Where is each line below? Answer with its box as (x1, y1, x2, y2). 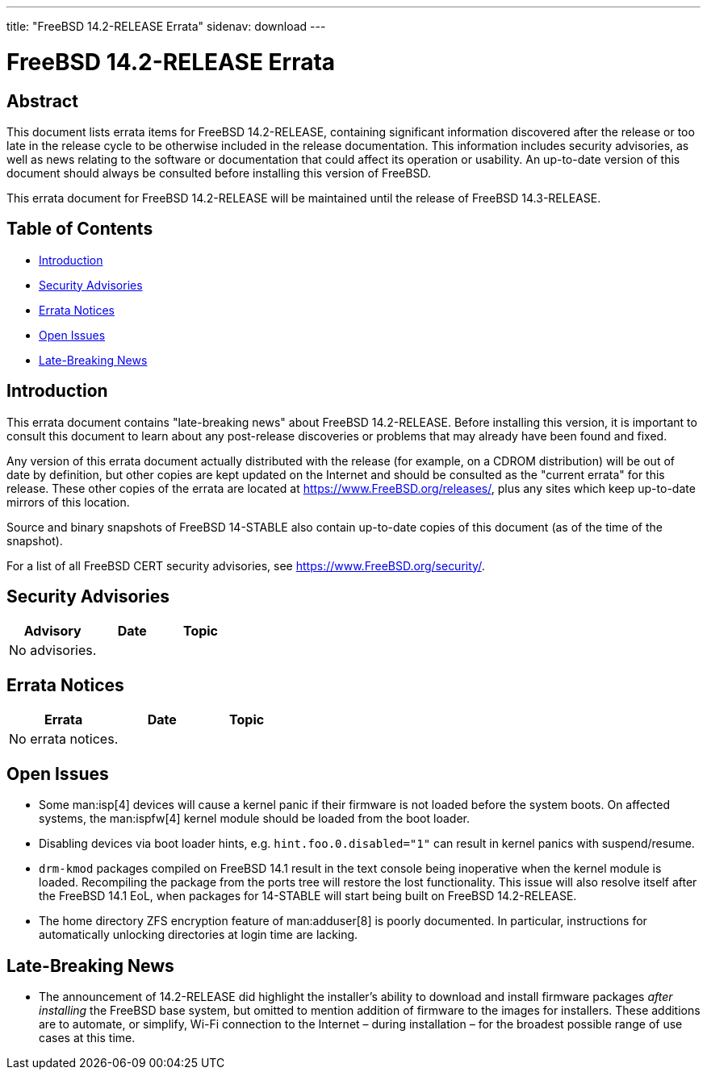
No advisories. (9, 642, 97, 659)
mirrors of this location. (6, 494, 130, 509)
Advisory (23, 623, 82, 640)
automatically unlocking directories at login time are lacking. (39, 928, 358, 942)
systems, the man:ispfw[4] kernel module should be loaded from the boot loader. (39, 811, 470, 826)
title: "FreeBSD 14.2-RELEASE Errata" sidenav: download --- (6, 19, 326, 33)
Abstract (6, 90, 78, 111)
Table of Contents (6, 219, 153, 240)
